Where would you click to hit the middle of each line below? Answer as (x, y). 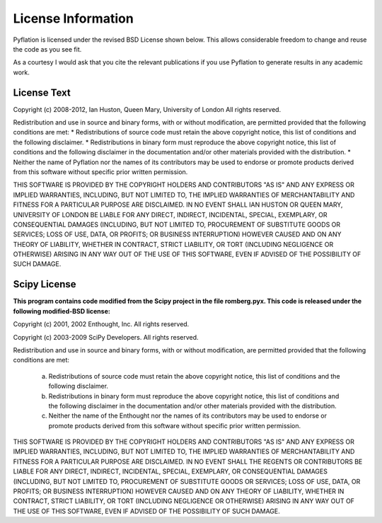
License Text (42, 92)
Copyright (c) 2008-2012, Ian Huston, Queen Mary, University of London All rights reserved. (147, 109)
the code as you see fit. (47, 49)
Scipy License (45, 284)
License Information (73, 18)
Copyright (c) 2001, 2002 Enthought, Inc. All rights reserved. (101, 324)
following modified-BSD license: (62, 311)
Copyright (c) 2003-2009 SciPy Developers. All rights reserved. (106, 337)
